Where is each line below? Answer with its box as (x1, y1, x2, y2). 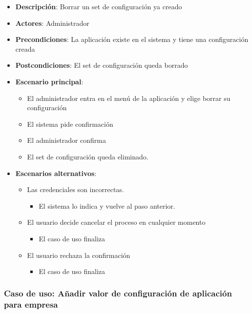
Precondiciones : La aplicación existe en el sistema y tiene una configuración (15, 34, 249, 44)
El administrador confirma (27, 135, 106, 145)
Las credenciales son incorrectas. (27, 184, 124, 195)
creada (15, 43, 35, 54)
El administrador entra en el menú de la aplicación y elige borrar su (27, 93, 231, 103)
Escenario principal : (15, 76, 84, 86)
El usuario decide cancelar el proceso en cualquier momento (27, 217, 206, 227)
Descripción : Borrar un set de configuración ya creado (15, 1, 182, 11)
